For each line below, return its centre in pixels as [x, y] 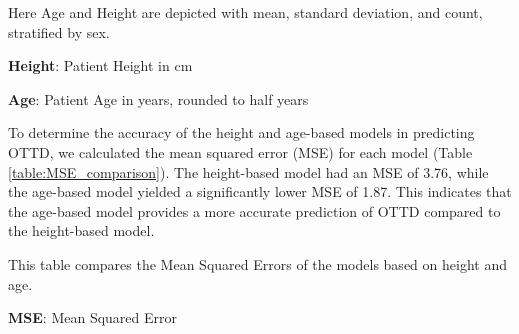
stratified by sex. [59, 31]
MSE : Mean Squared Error [92, 317]
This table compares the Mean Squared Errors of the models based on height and [257, 263]
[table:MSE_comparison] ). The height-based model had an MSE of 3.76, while [248, 171]
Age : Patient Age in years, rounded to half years [158, 98]
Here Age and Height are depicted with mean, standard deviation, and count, [245, 12]
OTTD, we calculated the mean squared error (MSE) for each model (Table [240, 151]
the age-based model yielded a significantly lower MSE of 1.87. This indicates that [260, 191]
